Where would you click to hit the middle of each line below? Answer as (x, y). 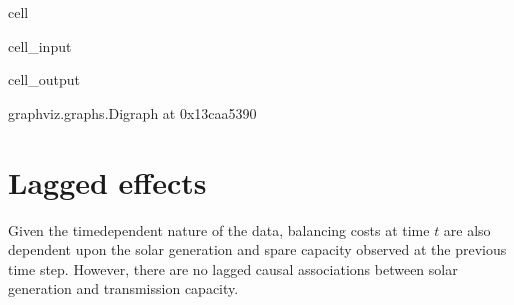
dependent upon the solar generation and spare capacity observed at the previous (257, 249)
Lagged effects (107, 181)
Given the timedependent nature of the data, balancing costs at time (219, 229)
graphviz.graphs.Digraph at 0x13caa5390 (132, 112)
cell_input (40, 45)
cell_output (44, 79)
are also (467, 229)
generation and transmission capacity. (123, 288)
